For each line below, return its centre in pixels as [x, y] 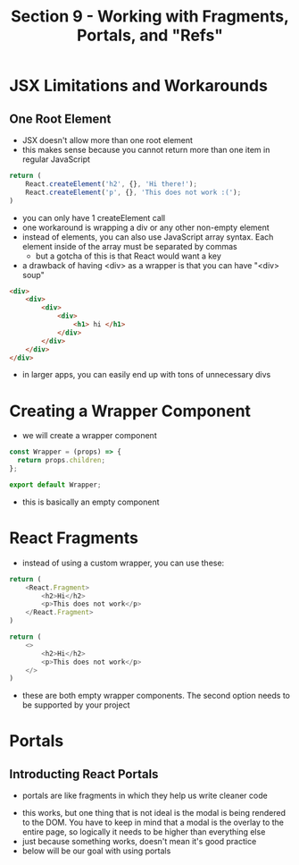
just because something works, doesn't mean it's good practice [139, 842]
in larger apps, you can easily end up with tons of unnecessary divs [146, 375]
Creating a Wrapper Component [130, 411]
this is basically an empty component [91, 502]
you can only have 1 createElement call [94, 217]
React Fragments [74, 538]
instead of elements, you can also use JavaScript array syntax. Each [148, 237]
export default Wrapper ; [55, 485]
